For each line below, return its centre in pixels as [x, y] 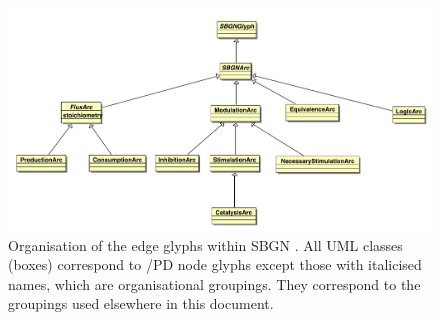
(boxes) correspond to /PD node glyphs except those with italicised [215, 264]
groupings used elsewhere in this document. [141, 303]
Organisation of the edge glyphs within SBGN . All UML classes [205, 244]
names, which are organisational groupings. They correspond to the [214, 283]
